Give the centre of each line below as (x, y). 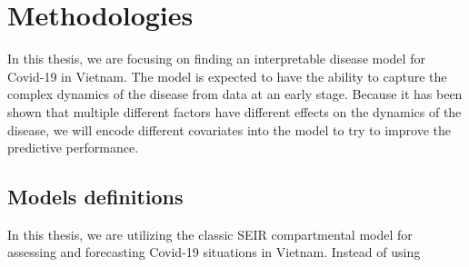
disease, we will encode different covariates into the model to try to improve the (229, 129)
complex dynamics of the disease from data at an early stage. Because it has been (235, 94)
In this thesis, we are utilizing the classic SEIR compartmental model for (210, 234)
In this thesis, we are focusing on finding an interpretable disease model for (216, 59)
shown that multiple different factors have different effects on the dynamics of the (234, 111)
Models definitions (95, 197)
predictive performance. (73, 148)
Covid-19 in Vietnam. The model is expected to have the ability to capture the (227, 76)
